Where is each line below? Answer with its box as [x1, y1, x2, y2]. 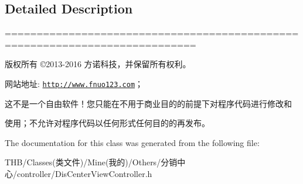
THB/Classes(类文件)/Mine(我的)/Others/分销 [5, 156, 178, 168]
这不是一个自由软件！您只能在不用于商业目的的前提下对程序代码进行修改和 [5, 97, 292, 109]
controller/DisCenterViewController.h [16, 168, 152, 180]
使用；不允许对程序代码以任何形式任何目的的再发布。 [5, 117, 210, 129]
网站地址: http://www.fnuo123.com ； [5, 77, 144, 89]
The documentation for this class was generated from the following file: [5, 136, 260, 148]
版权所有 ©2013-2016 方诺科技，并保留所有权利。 [5, 58, 191, 70]
